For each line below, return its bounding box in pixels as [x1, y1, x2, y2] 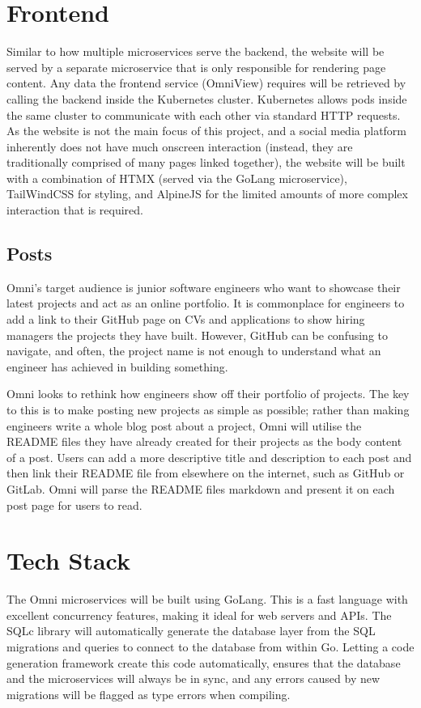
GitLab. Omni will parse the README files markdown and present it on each [6, 480, 395, 497]
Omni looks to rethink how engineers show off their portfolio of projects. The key [6, 385, 410, 402]
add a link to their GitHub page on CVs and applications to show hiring [6, 311, 365, 328]
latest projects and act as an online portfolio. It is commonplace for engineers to [6, 295, 405, 312]
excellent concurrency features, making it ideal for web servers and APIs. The [6, 606, 392, 623]
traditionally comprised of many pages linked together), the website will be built [6, 154, 406, 171]
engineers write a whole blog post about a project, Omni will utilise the [6, 417, 362, 434]
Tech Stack [6, 544, 130, 577]
